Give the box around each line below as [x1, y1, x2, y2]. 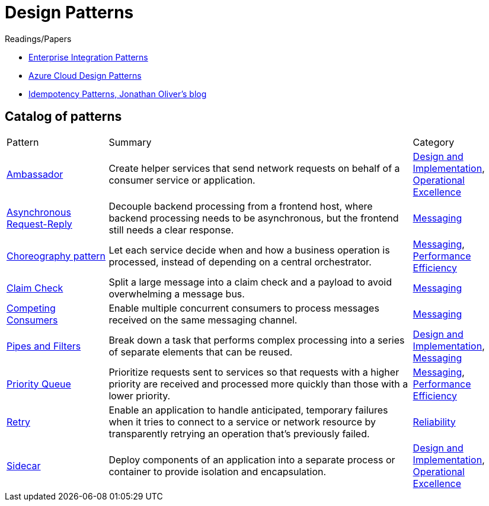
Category [413, 136, 455, 148]
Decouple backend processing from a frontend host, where [108, 200, 373, 212]
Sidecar [7, 459, 41, 472]
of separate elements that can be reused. [108, 345, 293, 358]
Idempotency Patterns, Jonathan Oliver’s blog [28, 88, 207, 99]
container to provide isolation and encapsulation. [108, 465, 327, 478]
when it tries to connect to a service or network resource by [108, 415, 376, 428]
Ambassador [7, 168, 63, 180]
